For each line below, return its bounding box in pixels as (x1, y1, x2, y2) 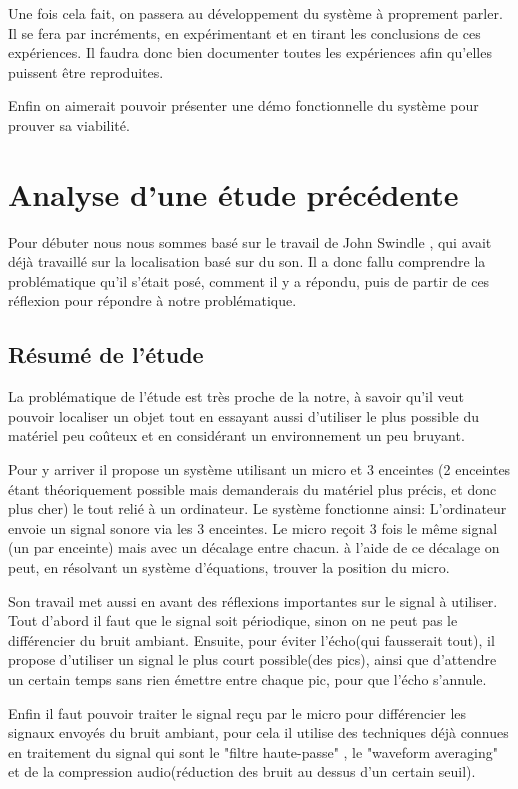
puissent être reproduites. (8, 61, 164, 82)
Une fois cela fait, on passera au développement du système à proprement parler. (8, 3, 503, 23)
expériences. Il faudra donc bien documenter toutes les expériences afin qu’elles (8, 42, 492, 63)
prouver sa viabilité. (8, 114, 130, 135)
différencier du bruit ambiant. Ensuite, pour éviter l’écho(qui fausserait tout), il (8, 629, 495, 650)
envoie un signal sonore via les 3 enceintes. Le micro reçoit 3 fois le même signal (8, 517, 498, 538)
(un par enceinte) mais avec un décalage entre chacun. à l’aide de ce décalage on (8, 537, 500, 558)
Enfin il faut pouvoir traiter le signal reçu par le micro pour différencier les (8, 702, 467, 723)
